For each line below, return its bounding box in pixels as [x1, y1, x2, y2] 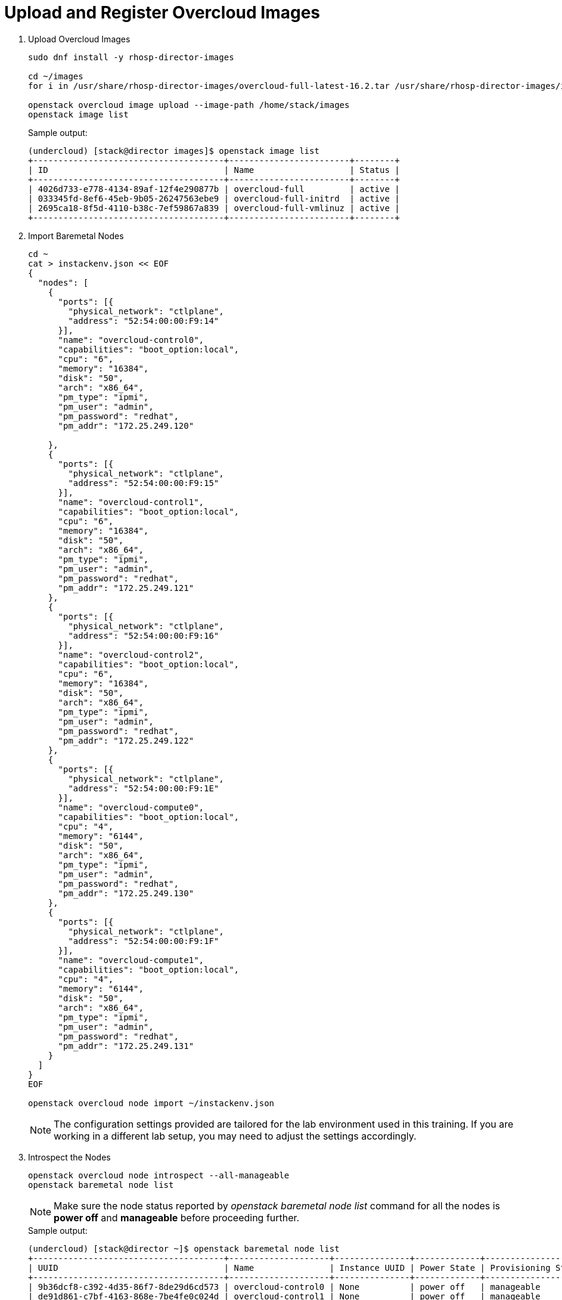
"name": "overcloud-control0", [58, 335, 204, 345]
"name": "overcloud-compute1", [58, 955, 204, 965]
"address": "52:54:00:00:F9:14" [68, 315, 219, 326]
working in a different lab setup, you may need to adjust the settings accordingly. [54, 1129, 417, 1142]
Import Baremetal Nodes [28, 230, 124, 241]
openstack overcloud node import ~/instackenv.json [28, 1098, 275, 1108]
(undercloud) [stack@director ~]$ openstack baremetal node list [28, 1243, 340, 1253]
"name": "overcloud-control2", [58, 649, 204, 660]
